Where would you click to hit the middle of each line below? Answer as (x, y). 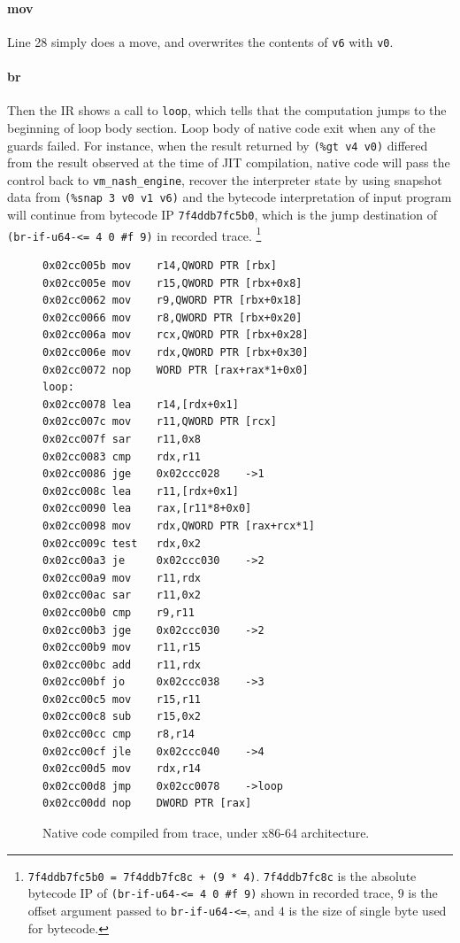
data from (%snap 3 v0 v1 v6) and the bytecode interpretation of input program (230, 197)
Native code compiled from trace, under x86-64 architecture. (206, 833)
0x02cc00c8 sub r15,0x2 (122, 717)
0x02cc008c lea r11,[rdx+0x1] (141, 491)
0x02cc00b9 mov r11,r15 (122, 648)
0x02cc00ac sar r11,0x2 (122, 595)
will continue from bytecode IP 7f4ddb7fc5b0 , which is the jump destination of (222, 215)
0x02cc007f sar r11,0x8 (122, 439)
